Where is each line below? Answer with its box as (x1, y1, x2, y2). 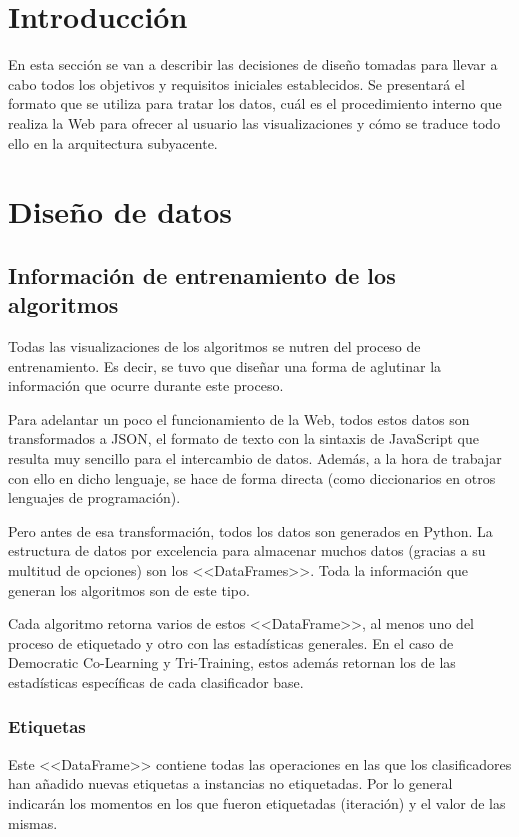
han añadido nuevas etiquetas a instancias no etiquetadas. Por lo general (8, 773, 453, 794)
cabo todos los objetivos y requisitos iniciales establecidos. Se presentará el (8, 73, 465, 94)
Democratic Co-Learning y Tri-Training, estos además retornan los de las (8, 652, 456, 673)
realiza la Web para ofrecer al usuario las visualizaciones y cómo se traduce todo (8, 112, 501, 133)
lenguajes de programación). (8, 487, 181, 508)
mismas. (8, 812, 58, 833)
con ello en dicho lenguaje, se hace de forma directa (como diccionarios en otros (8, 467, 496, 488)
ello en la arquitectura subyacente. (8, 132, 218, 153)
